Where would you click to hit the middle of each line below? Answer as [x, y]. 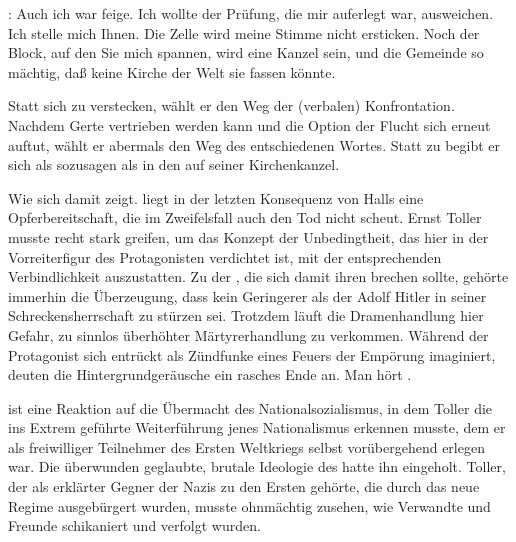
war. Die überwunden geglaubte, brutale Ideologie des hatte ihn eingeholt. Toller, [257, 466]
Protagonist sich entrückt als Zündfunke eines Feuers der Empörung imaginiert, [252, 354]
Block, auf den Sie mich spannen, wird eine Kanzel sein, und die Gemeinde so [246, 52]
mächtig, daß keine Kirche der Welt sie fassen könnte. [172, 71]
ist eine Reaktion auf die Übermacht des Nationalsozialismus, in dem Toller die [250, 407]
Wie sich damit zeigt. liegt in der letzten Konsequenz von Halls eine [216, 197]
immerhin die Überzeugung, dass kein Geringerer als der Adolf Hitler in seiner [247, 295]
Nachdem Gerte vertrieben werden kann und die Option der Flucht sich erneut [249, 124]
